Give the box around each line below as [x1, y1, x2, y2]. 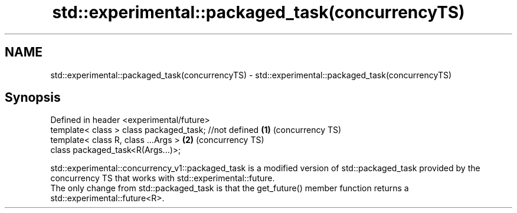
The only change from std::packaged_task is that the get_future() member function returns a [50, 183, 409, 194]
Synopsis [5, 90, 61, 105]
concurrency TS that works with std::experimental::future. [50, 173, 275, 184]
